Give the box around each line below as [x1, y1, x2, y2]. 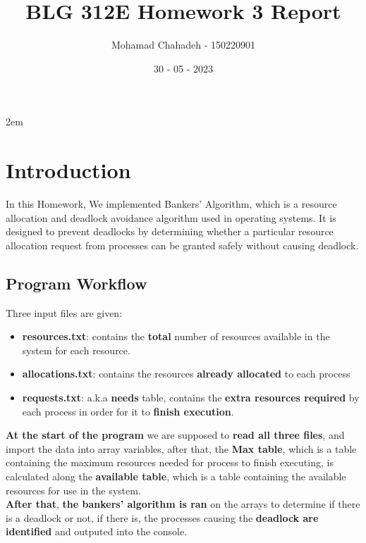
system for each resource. [22, 342, 130, 357]
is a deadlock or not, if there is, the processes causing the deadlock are [6, 510, 319, 525]
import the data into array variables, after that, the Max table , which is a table [6, 441, 357, 456]
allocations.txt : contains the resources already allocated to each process [22, 366, 350, 381]
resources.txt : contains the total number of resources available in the [22, 329, 330, 344]
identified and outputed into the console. [6, 524, 188, 539]
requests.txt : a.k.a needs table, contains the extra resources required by [22, 389, 360, 404]
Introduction [6, 156, 131, 185]
